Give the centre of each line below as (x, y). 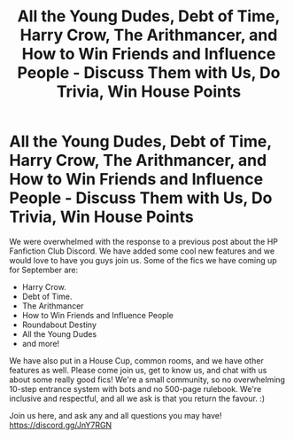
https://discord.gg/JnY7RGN (61, 425)
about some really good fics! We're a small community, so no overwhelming (147, 380)
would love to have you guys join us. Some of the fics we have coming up (143, 260)
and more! (41, 343)
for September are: (43, 270)
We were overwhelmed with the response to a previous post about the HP (144, 241)
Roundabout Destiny (59, 325)
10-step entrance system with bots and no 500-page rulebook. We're (135, 388)
